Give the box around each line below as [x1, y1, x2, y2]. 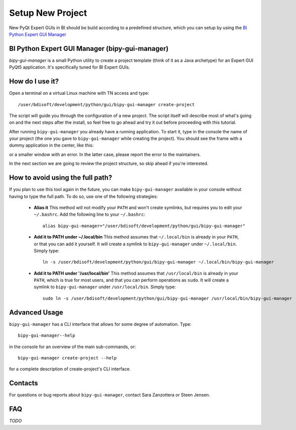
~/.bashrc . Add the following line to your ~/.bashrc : [34, 211, 146, 217]
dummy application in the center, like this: [9, 142, 94, 148]
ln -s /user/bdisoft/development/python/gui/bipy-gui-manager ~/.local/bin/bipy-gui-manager [42, 259, 274, 265]
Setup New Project [9, 7, 87, 18]
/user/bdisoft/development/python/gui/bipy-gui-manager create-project [18, 102, 195, 107]
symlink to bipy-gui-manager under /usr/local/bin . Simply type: [34, 284, 176, 290]
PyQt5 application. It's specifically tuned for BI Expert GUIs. [9, 64, 130, 70]
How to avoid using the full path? [9, 173, 112, 182]
